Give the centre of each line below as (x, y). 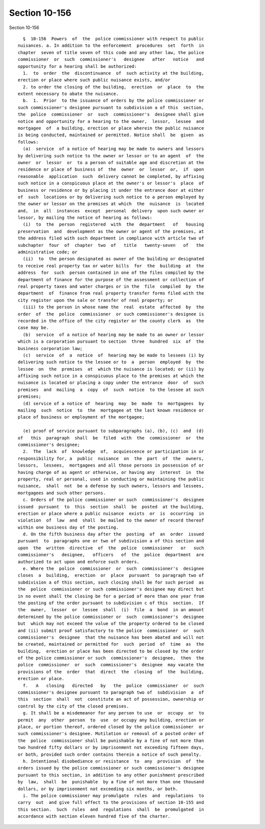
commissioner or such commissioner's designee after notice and (111, 59)
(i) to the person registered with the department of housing (113, 224)
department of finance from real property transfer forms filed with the (111, 293)
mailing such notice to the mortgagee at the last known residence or (111, 410)
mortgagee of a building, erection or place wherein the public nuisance (111, 128)
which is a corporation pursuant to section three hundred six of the (111, 341)
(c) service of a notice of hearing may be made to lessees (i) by (113, 355)
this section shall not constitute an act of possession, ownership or (111, 699)
